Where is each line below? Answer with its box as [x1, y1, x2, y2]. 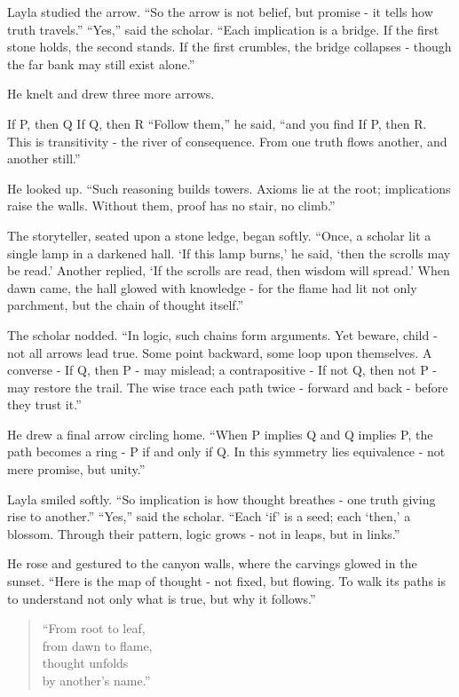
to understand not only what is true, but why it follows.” [7, 589, 316, 607]
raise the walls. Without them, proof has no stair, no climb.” [7, 196, 336, 215]
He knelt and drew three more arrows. [7, 84, 215, 103]
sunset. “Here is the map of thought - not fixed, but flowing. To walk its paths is [7, 572, 446, 590]
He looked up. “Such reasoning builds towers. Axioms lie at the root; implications [7, 178, 451, 197]
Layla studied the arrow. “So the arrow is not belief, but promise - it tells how [7, 3, 433, 20]
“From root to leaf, [42, 619, 146, 638]
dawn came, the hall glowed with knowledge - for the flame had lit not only [7, 278, 417, 297]
